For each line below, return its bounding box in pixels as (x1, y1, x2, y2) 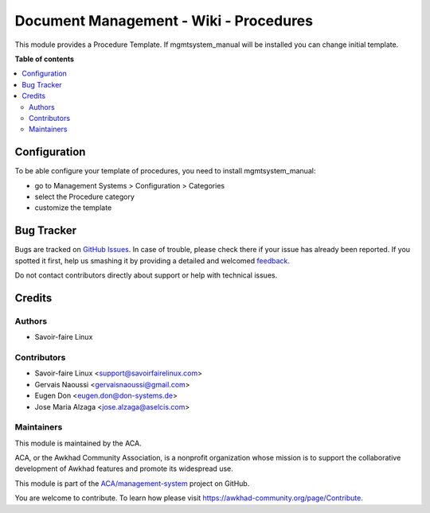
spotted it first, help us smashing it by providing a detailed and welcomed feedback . (14, 255, 291, 266)
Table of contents (14, 54, 75, 64)
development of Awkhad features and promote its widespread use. (14, 464, 234, 473)
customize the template (34, 203, 112, 212)
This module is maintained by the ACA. (14, 438, 143, 448)
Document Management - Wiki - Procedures (14, 12, 314, 29)
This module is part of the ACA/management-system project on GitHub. (14, 478, 250, 488)
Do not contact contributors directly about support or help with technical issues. (14, 270, 278, 280)
